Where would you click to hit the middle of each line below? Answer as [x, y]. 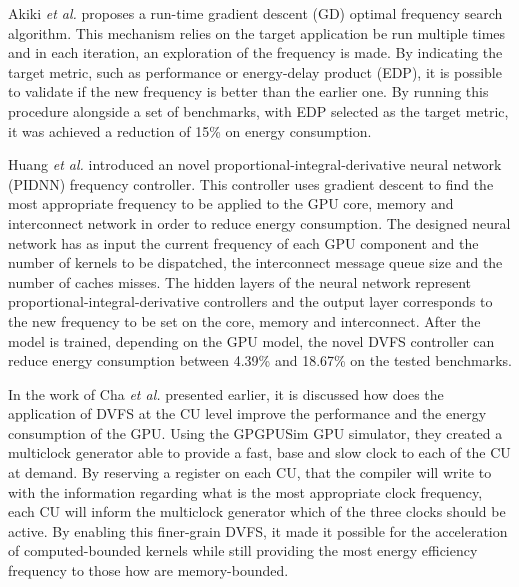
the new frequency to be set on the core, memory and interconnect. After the [244, 320]
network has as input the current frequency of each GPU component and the [243, 242]
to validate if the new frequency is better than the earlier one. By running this [248, 91]
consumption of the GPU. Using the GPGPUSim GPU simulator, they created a [255, 432]
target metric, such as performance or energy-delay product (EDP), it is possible [255, 71]
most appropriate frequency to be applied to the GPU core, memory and [231, 203]
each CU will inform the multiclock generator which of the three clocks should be [257, 511]
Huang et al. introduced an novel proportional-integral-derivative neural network [255, 164]
